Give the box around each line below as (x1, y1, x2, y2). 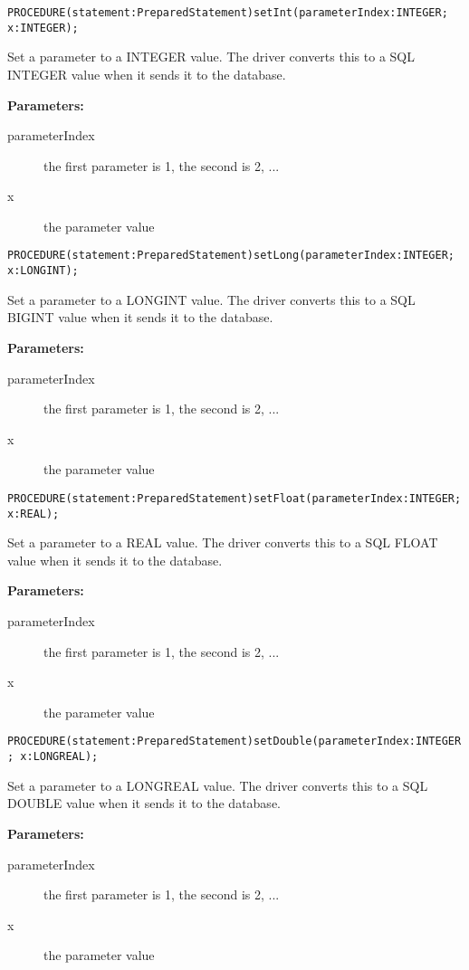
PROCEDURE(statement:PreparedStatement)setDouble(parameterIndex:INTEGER (7, 735, 462, 748)
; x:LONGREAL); (7, 750, 99, 764)
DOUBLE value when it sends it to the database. (7, 794, 281, 813)
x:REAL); (7, 507, 60, 520)
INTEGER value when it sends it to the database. (7, 64, 286, 83)
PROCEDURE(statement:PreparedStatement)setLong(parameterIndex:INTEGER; (7, 249, 455, 262)
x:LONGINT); (7, 264, 79, 278)
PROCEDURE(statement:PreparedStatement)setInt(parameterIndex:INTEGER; (7, 6, 448, 19)
